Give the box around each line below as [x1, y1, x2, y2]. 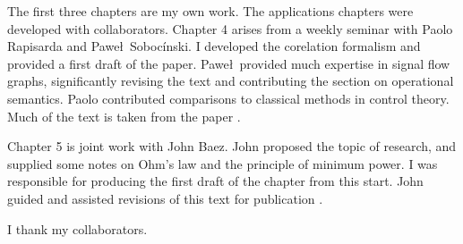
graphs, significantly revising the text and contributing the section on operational [7, 72, 454, 90]
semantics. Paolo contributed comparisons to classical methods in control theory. [7, 88, 450, 107]
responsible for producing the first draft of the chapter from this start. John [7, 172, 424, 190]
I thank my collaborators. [7, 219, 148, 238]
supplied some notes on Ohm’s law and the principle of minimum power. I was [7, 154, 438, 172]
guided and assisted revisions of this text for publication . [7, 189, 323, 207]
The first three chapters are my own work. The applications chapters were [7, 2, 414, 20]
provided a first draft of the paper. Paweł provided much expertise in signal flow [7, 54, 450, 72]
